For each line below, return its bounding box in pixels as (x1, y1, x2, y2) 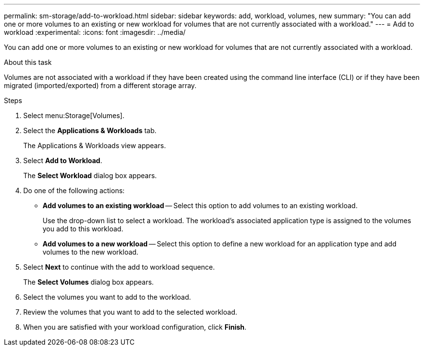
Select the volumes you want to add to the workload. (23, 293, 191, 301)
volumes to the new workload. (43, 248, 138, 256)
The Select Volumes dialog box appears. (23, 278, 154, 286)
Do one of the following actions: (23, 186, 125, 195)
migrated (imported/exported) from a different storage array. (4, 81, 197, 90)
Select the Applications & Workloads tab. (23, 126, 157, 135)
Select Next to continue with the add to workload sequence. (23, 263, 215, 271)
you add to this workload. (43, 225, 123, 233)
